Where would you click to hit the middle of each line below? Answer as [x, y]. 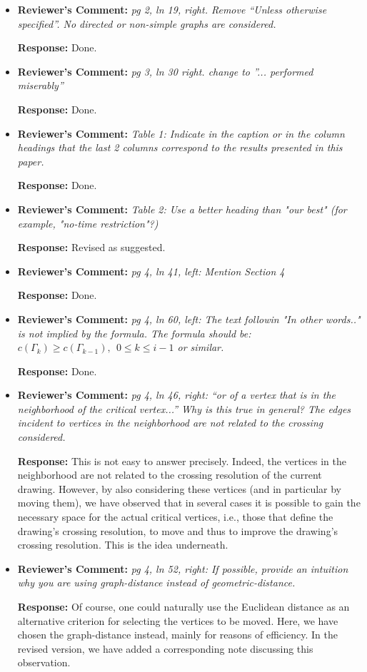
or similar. [201, 347]
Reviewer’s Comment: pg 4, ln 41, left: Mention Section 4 [151, 271]
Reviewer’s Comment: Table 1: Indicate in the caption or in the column [181, 133]
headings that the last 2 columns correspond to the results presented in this [180, 147]
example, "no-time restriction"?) [88, 223]
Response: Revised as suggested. [91, 247]
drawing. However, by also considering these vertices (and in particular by [180, 488]
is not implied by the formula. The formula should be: [134, 333]
